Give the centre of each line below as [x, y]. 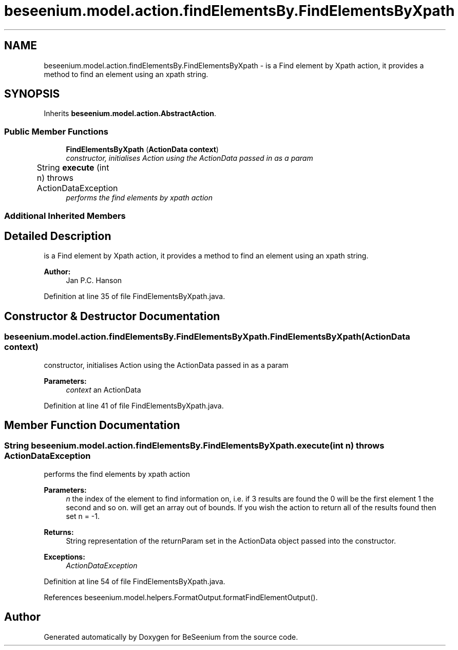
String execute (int [73, 168]
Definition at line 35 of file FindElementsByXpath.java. [135, 296]
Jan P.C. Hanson [94, 281]
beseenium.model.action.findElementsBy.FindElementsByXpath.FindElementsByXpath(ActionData [207, 337]
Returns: [59, 532]
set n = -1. [83, 516]
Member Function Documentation [92, 425]
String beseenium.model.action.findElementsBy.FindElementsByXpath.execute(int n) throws [194, 446]
